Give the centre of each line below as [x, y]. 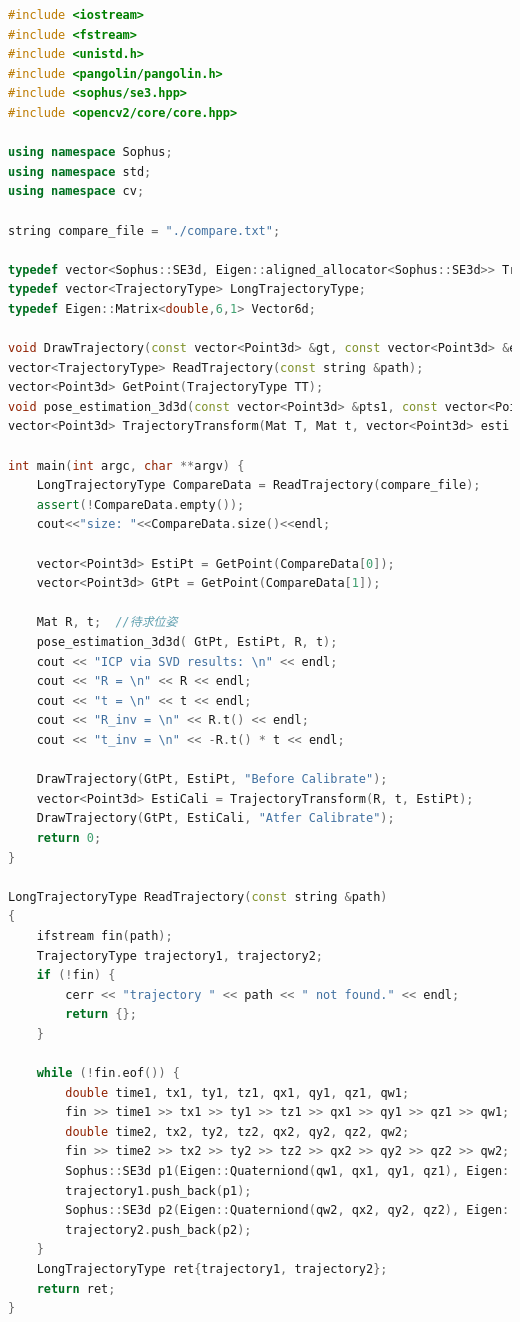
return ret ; [76, 1288]
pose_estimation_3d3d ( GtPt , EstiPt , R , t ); [187, 642]
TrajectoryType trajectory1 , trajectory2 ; [180, 955]
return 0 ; [69, 837]
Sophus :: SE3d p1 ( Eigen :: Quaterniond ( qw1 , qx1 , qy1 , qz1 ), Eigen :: [291, 1171]
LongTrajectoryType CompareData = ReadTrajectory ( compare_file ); [258, 485]
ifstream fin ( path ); [104, 935]
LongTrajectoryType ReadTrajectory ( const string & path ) [198, 896]
